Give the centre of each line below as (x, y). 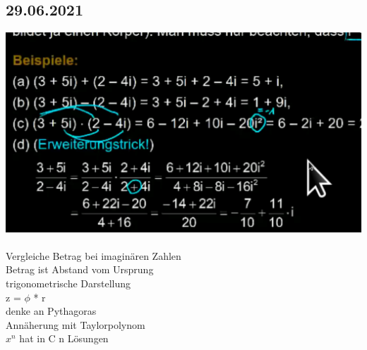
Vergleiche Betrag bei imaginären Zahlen (94, 255)
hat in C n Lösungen (64, 338)
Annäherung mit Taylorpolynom (76, 324)
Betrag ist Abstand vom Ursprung (80, 269)
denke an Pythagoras (51, 311)
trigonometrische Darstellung (68, 283)
